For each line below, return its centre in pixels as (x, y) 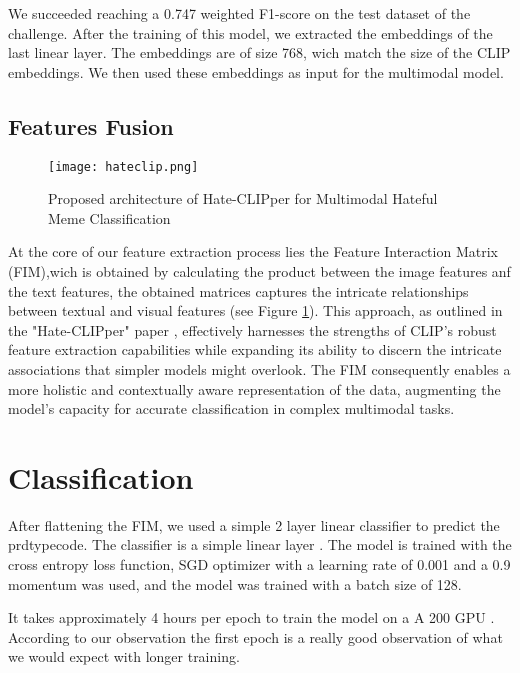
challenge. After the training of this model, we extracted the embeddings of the (250, 32)
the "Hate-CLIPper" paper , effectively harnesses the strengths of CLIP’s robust (252, 329)
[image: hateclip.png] (123, 166)
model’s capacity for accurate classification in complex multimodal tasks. (231, 408)
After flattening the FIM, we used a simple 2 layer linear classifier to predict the (254, 524)
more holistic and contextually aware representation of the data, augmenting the (254, 388)
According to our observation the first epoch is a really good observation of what (255, 636)
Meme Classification (109, 217)
